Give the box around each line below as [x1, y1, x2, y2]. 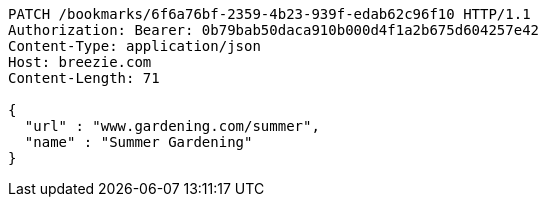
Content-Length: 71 [8, 70, 160, 86]
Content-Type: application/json [8, 38, 261, 54]
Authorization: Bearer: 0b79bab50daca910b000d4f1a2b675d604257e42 [8, 22, 540, 38]
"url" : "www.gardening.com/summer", [24, 118, 320, 134]
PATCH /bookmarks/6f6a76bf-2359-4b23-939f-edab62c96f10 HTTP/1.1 [8, 6, 531, 22]
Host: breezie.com [8, 54, 152, 70]
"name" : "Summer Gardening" [24, 134, 253, 150]
